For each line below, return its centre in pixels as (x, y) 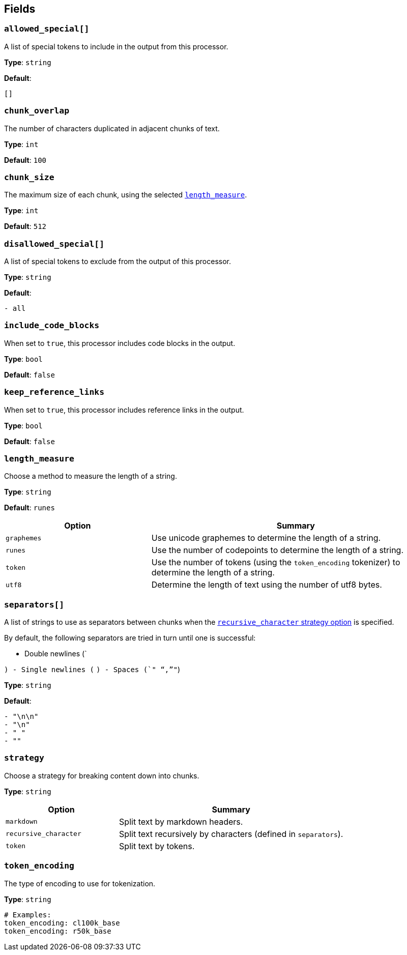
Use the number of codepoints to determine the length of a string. (277, 550)
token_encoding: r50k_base (58, 931)
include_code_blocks (52, 326)
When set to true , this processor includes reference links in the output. (124, 410)
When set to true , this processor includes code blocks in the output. (120, 343)
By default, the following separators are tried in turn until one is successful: (130, 638)
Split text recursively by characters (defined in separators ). (231, 834)
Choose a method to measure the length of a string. (91, 476)
